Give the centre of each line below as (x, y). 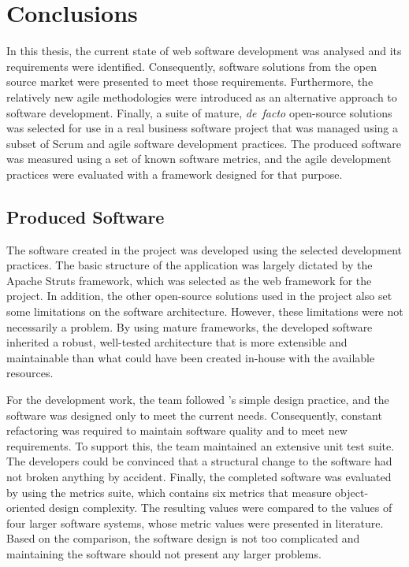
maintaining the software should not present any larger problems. (164, 553)
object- (352, 492)
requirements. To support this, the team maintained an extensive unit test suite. (201, 445)
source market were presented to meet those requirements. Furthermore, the (190, 82)
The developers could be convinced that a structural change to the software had (199, 461)
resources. (30, 373)
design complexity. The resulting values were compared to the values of (221, 508)
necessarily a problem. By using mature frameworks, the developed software (190, 326)
